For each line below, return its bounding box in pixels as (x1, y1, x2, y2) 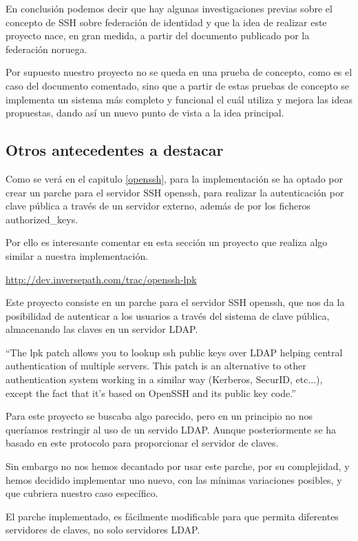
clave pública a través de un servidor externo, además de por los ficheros (6, 198, 311, 213)
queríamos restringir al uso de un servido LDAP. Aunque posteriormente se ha (6, 422, 337, 436)
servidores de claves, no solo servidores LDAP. (6, 522, 200, 537)
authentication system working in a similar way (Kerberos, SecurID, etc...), (6, 372, 323, 387)
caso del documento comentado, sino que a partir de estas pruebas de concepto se (6, 78, 350, 92)
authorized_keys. (6, 212, 78, 226)
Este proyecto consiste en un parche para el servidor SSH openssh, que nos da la (6, 295, 345, 309)
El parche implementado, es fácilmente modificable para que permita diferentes (6, 509, 339, 523)
